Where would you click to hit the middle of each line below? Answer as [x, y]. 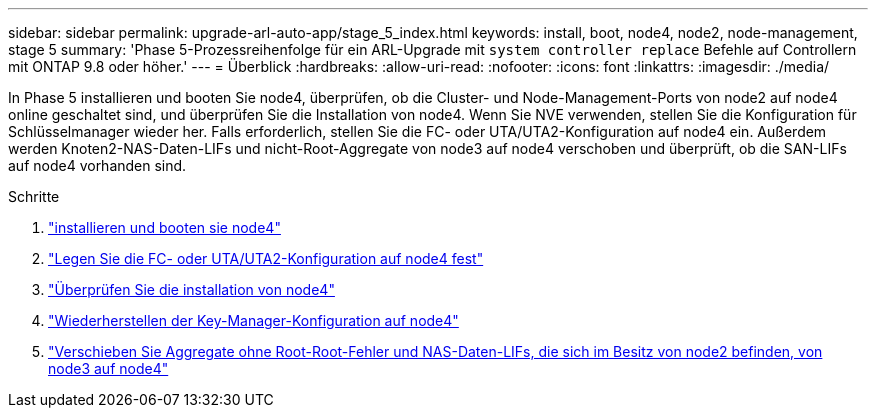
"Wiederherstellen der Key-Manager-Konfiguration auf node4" [253, 320]
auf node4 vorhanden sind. [97, 165]
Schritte [34, 196]
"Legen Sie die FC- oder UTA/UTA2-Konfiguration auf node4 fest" [266, 258]
